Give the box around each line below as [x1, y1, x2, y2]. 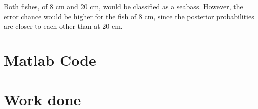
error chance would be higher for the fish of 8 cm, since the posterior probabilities [4, 11, 254, 21]
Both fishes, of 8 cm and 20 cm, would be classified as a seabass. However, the [4, 1, 243, 12]
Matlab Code [4, 50, 96, 70]
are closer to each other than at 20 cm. [4, 21, 123, 31]
